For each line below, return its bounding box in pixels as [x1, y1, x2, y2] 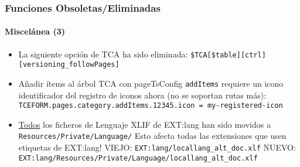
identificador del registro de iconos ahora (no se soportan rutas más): [18, 88, 267, 101]
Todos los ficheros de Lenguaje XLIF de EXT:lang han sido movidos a [18, 118, 271, 130]
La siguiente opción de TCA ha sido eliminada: [18, 47, 188, 60]
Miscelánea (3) [5, 25, 66, 38]
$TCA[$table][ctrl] [190, 50, 266, 59]
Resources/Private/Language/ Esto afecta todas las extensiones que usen [18, 129, 287, 142]
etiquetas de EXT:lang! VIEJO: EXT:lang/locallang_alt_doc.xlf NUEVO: [18, 141, 296, 154]
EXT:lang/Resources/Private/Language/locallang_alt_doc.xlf [18, 154, 258, 162]
